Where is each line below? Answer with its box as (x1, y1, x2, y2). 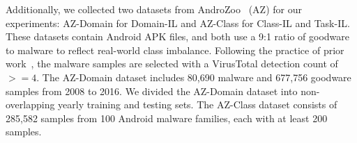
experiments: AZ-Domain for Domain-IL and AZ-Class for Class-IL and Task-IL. (6, 15, 350, 30)
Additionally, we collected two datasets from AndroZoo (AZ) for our (6, 2, 302, 16)
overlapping (6, 97, 55, 112)
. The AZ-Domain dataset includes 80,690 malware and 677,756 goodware (36, 69, 351, 84)
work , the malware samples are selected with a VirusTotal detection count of (6, 56, 338, 71)
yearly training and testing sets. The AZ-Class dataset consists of (58, 97, 337, 112)
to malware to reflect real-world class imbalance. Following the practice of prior (6, 42, 344, 57)
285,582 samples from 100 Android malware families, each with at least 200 (6, 110, 328, 125)
